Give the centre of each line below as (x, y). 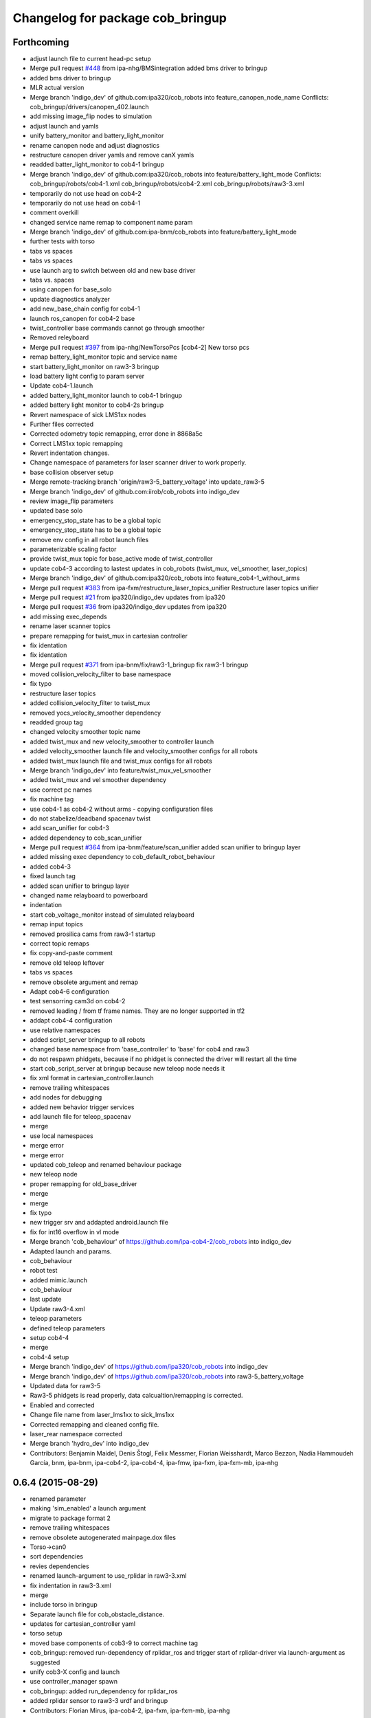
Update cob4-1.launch (61, 386)
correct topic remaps (59, 944)
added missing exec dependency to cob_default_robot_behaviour (123, 857)
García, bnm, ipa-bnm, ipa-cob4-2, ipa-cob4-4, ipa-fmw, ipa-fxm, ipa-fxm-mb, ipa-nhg (154, 1463)
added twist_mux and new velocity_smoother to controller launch (122, 741)
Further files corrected (62, 424)
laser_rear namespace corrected (76, 1433)
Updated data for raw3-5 (65, 1385)
